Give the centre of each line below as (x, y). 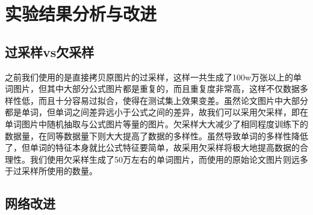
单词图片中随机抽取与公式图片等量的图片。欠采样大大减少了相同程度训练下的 (156, 123)
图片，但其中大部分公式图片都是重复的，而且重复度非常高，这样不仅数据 (156, 89)
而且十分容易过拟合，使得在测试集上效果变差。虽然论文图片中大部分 (173, 100)
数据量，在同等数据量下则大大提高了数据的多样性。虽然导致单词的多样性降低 (156, 135)
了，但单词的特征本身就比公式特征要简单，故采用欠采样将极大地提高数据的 (152, 147)
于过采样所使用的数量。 (51, 171)
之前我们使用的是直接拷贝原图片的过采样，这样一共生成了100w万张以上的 (149, 77)
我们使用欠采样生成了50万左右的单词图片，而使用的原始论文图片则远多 (169, 159)
